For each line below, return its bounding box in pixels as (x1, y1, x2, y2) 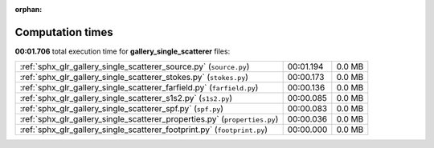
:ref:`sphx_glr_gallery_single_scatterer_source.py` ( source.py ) (19, 61, 250, 72)
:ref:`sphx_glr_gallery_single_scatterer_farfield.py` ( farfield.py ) (19, 82, 259, 94)
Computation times (14, 25, 113, 39)
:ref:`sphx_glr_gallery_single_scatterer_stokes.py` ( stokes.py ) (19, 72, 249, 83)
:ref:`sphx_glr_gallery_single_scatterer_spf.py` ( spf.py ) (19, 103, 224, 114)
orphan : (14, 5, 43, 14)
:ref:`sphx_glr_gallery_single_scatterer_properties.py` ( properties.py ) (19, 114, 279, 125)
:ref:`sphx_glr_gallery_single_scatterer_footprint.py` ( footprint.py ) (19, 124, 268, 135)
